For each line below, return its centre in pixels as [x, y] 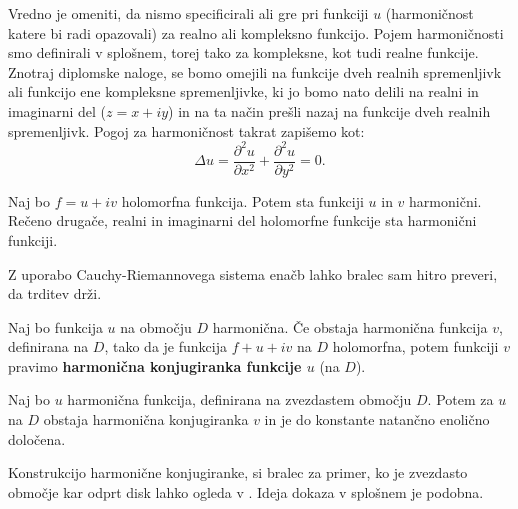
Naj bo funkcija [55, 326]
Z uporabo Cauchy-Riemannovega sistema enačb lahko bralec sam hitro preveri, [253, 273]
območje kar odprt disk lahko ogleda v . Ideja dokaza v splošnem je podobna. [246, 491]
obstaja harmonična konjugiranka [146, 419]
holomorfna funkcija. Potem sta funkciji [242, 200]
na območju [156, 326]
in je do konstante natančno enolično [377, 419]
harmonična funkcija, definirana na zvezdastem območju [239, 399]
